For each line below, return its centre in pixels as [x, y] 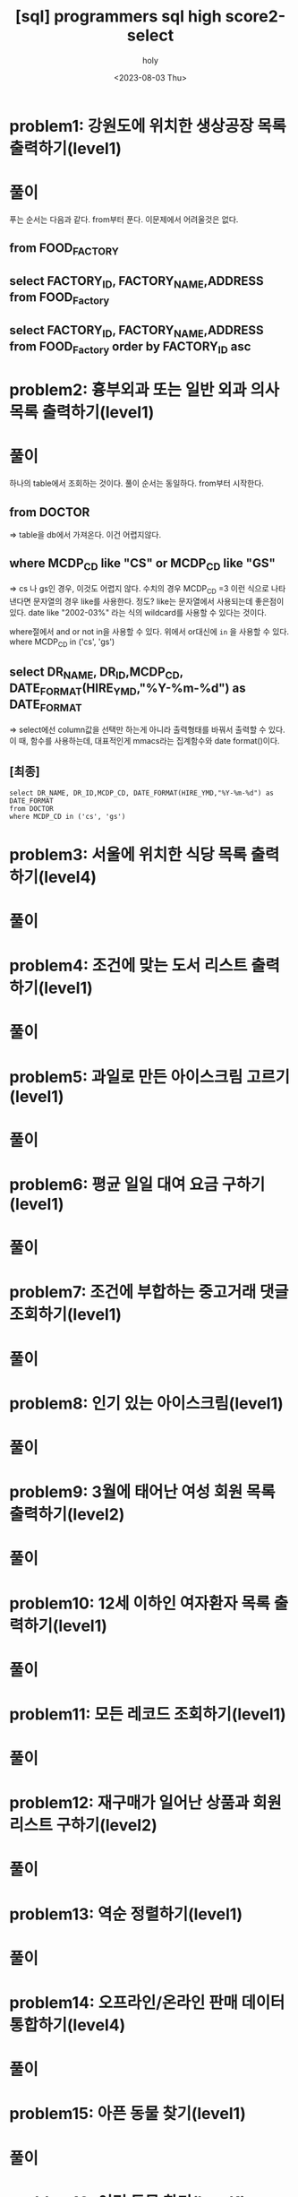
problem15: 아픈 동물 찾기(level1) [128, 2114]
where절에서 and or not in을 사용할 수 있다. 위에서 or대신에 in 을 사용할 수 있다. [149, 631]
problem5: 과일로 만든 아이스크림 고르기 [150, 1077]
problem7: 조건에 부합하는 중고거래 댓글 [149, 1292]
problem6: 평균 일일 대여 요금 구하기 [137, 1185]
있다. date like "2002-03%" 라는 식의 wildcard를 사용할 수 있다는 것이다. [138, 612]
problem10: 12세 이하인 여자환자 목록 [140, 1603]
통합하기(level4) [68, 2025]
